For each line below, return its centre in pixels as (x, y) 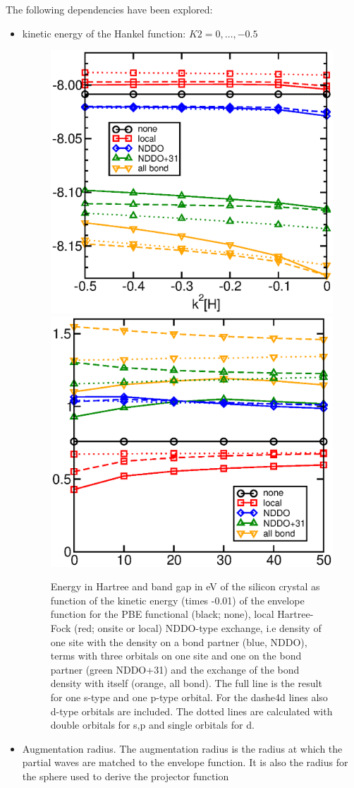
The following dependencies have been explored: (109, 9)
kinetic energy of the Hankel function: (104, 33)
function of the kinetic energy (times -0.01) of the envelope (177, 600)
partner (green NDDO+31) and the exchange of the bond (175, 669)
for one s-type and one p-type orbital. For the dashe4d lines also (189, 697)
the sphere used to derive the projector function (126, 776)
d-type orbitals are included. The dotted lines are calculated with (191, 711)
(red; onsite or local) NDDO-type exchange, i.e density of (198, 628)
